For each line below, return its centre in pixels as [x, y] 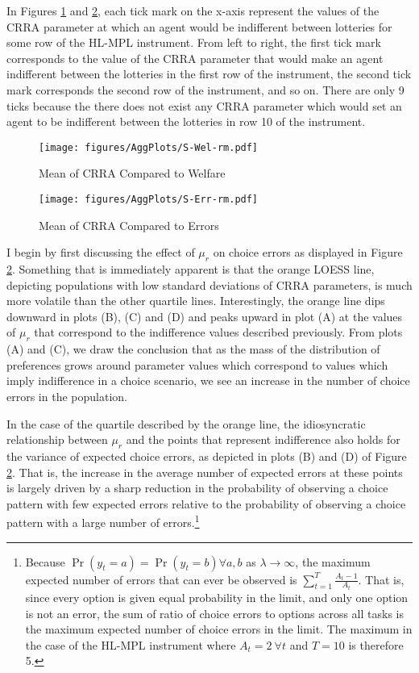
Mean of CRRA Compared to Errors [129, 225]
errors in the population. [67, 396]
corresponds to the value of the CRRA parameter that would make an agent [195, 58]
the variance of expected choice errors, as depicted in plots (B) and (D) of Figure [207, 456]
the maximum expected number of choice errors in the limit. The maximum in [219, 629]
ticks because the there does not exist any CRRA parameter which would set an [204, 105]
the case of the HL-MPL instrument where [131, 644]
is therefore [376, 644]
